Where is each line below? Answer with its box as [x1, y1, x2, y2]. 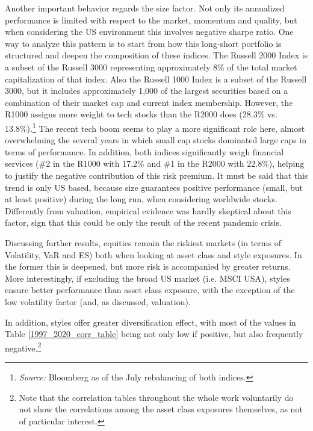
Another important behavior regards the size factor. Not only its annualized [5, 2, 285, 14]
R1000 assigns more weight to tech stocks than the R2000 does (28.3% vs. [5, 108, 277, 120]
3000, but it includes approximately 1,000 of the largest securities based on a [5, 84, 288, 97]
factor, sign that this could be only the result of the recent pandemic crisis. [5, 216, 282, 229]
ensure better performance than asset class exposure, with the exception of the [5, 284, 295, 296]
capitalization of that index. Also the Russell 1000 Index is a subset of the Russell [5, 72, 307, 85]
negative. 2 [5, 340, 42, 354]
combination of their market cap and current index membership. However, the [5, 96, 293, 108]
